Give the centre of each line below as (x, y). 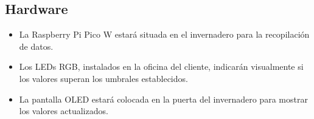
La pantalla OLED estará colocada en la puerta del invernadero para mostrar (163, 99)
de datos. (36, 46)
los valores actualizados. (64, 111)
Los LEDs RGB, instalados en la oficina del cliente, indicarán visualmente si (161, 66)
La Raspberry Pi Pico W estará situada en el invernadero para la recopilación (164, 34)
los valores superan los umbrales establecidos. (103, 78)
